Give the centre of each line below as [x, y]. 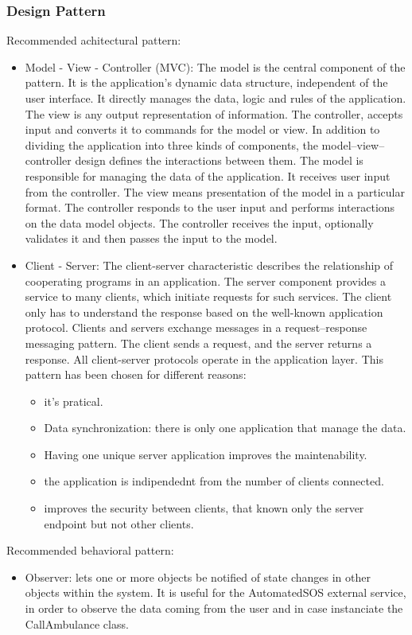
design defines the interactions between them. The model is [219, 160]
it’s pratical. [74, 401]
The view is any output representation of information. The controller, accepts [214, 113]
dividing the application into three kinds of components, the [171, 144]
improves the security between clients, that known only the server [204, 508]
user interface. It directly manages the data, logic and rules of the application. [216, 98]
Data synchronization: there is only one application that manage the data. [225, 428]
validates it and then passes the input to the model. [151, 238]
